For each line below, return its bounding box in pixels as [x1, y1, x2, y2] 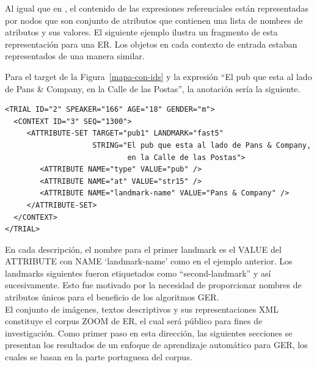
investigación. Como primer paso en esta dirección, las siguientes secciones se [5, 326, 293, 339]
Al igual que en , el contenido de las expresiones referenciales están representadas [5, 2, 308, 14]
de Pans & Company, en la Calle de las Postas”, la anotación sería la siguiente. [5, 82, 301, 95]
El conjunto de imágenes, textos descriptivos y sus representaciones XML [5, 302, 279, 315]
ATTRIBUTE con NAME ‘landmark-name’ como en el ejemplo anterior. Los [5, 255, 293, 267]
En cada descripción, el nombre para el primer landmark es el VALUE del [5, 242, 282, 255]
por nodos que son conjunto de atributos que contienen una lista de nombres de [5, 13, 303, 26]
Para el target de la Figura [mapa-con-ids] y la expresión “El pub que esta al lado [5, 70, 312, 82]
